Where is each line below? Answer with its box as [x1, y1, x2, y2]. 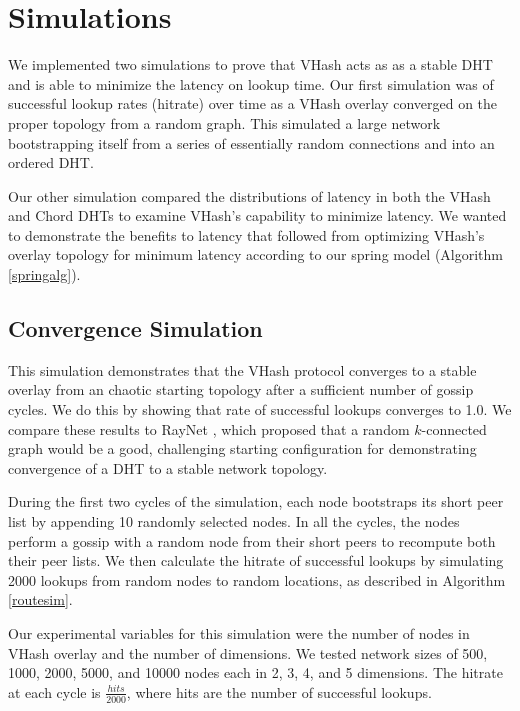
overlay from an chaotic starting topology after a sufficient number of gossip [8, 379, 474, 400]
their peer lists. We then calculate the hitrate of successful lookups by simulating [8, 550, 504, 571]
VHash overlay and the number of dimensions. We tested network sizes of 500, [8, 642, 488, 663]
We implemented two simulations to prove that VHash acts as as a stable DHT [8, 54, 493, 75]
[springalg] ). [8, 264, 81, 285]
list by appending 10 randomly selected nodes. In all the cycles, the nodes [8, 511, 460, 532]
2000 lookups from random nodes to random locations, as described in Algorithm [8, 569, 506, 590]
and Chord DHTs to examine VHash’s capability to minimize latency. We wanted [8, 205, 507, 226]
